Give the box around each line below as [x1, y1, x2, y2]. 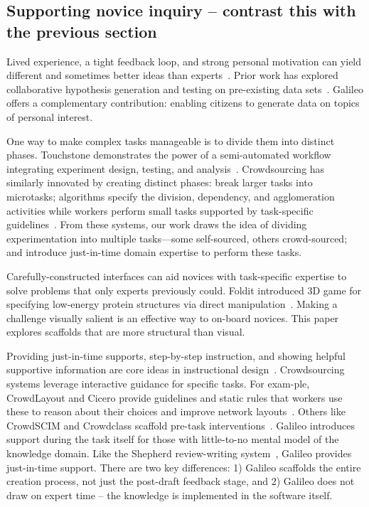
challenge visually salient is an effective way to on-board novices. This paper [6, 310, 339, 325]
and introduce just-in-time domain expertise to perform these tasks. [6, 245, 302, 260]
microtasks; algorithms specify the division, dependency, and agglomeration [6, 188, 335, 203]
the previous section [6, 20, 157, 42]
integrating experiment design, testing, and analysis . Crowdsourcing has [6, 161, 325, 176]
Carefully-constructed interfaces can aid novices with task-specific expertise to [6, 268, 347, 283]
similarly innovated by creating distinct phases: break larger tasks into [6, 175, 313, 190]
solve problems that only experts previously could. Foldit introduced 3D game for [6, 282, 362, 297]
